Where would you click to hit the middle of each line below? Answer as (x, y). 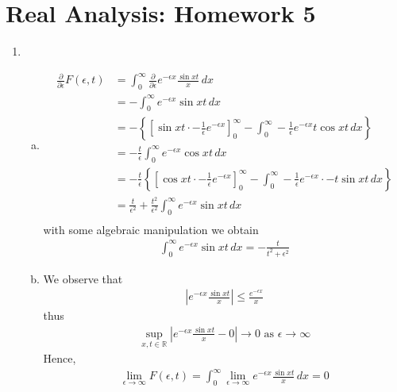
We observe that (83, 278)
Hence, (60, 358)
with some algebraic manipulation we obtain (151, 229)
